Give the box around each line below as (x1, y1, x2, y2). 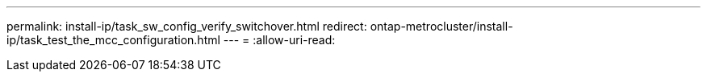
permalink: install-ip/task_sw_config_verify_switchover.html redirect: (6, 19, 367, 33)
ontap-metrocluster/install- (370, 19, 513, 33)
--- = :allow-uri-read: (223, 33, 336, 47)
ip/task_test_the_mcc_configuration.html (6, 33, 220, 47)
